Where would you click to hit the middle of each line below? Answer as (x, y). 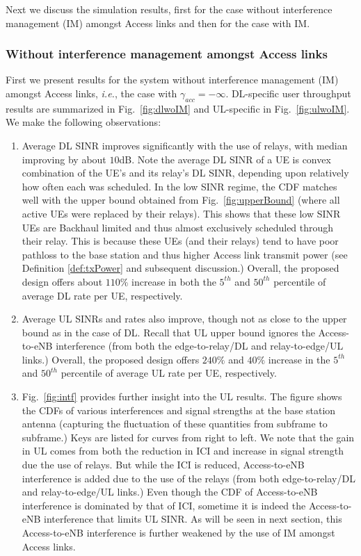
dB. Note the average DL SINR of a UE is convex (225, 159)
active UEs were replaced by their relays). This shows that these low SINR (181, 213)
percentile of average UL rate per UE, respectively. (169, 373)
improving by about (64, 159)
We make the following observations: (83, 122)
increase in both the (174, 281)
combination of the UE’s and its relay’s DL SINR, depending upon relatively (185, 173)
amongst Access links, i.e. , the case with (91, 93)
